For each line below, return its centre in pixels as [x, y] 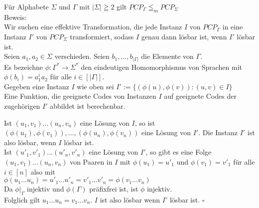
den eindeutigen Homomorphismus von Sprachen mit [162, 67]
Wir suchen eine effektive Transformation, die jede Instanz [93, 27]
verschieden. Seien [82, 56]
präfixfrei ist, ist [114, 189]
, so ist [145, 122]
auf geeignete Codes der [200, 96]
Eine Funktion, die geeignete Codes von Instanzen [80, 96]
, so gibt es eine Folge [179, 152]
